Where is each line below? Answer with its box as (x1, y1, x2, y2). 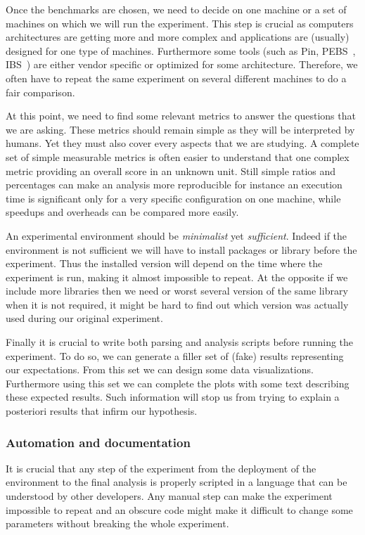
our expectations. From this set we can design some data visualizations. (6, 362, 314, 377)
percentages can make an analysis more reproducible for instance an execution (6, 177, 342, 192)
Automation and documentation (6, 433, 191, 451)
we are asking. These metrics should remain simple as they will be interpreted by (6, 122, 355, 136)
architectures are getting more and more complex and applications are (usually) (6, 30, 350, 44)
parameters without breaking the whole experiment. (6, 516, 229, 531)
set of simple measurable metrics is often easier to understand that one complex (6, 149, 350, 164)
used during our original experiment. (6, 311, 163, 325)
